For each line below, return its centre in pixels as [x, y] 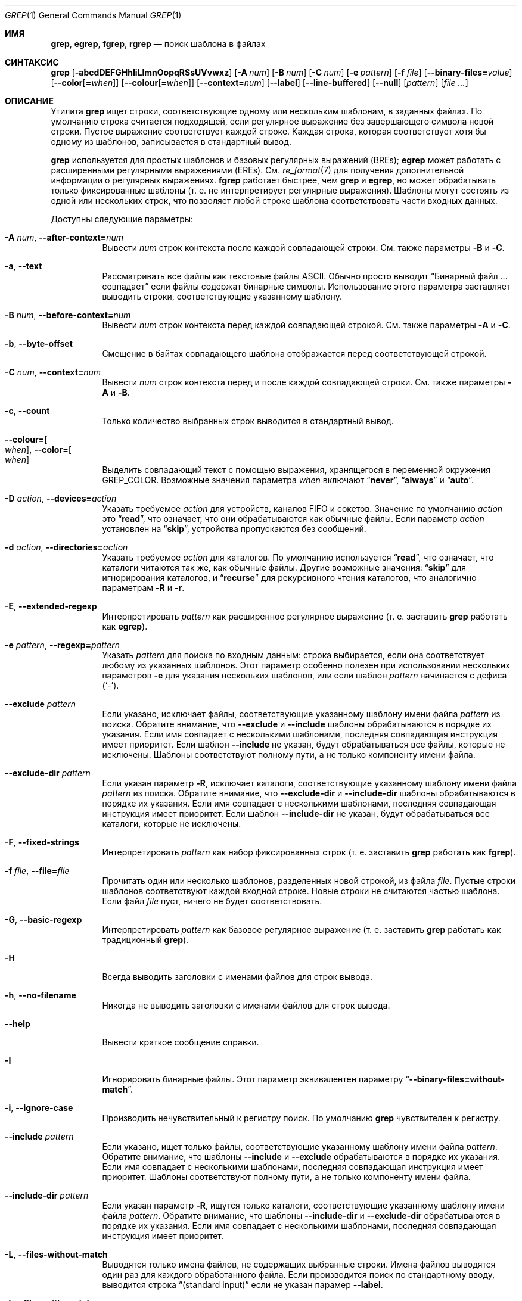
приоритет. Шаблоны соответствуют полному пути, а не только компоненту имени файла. [286, 1177]
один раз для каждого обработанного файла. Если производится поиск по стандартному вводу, [298, 1274]
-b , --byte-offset [39, 343]
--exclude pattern [40, 704]
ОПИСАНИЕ [29, 101]
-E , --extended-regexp [51, 606]
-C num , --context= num [53, 372]
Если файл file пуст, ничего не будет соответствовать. [212, 901]
